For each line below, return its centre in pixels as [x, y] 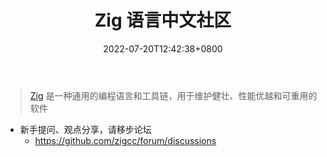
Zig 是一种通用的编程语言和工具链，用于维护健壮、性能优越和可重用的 [173, 95]
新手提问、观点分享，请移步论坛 [85, 129]
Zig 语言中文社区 [163, 20]
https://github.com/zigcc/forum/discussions [125, 140]
